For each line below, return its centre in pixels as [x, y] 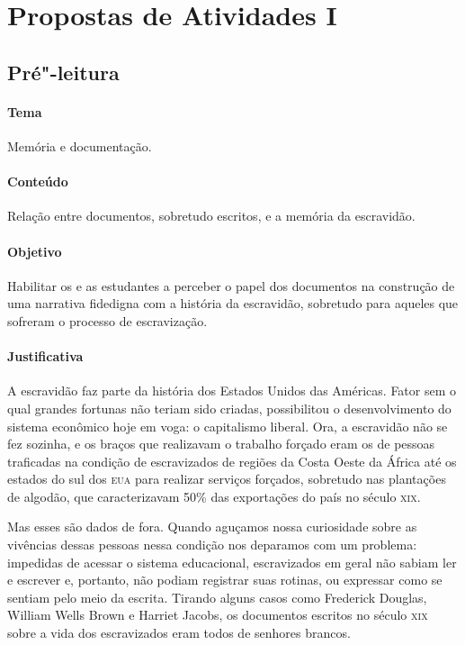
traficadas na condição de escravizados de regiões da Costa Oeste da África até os [232, 461]
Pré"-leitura [63, 72]
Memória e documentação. [80, 145]
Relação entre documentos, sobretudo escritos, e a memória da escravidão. [211, 216]
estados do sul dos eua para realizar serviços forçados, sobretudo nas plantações [227, 479]
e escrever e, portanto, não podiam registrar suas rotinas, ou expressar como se [225, 580]
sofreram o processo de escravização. [107, 320]
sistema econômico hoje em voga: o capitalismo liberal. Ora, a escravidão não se [228, 426]
